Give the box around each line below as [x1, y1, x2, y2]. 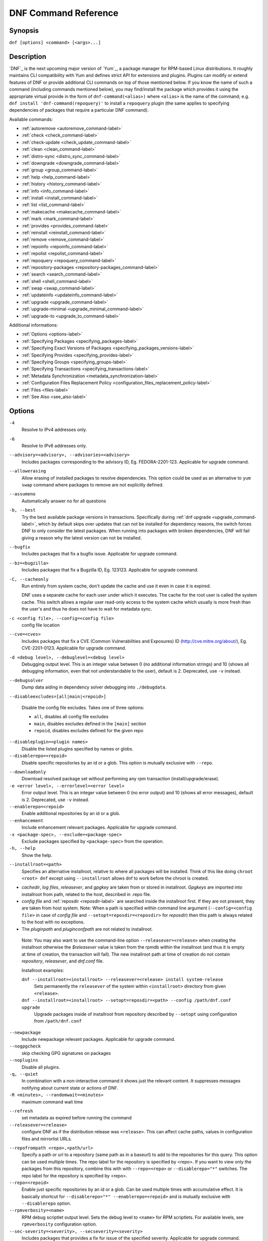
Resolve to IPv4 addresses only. [21, 427, 87, 433]
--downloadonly [9, 769, 47, 775]
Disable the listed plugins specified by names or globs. [21, 746, 134, 752]
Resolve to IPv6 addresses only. [21, 443, 87, 449]
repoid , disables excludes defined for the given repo [34, 728, 143, 734]
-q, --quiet [9, 1071, 38, 1077]
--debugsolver [9, 678, 44, 683]
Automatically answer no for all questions [21, 498, 106, 504]
